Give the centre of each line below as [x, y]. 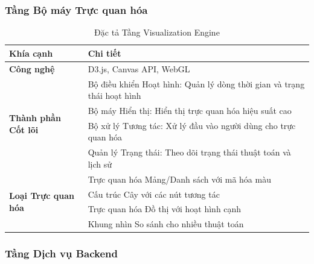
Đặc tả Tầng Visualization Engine [157, 32]
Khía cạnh [31, 53]
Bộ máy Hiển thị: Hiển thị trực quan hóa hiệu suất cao [190, 110]
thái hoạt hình [114, 96]
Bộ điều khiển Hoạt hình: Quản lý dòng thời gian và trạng [196, 83]
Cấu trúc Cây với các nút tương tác [154, 194]
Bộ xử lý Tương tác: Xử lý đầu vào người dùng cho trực [192, 125]
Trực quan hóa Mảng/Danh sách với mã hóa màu [179, 179]
